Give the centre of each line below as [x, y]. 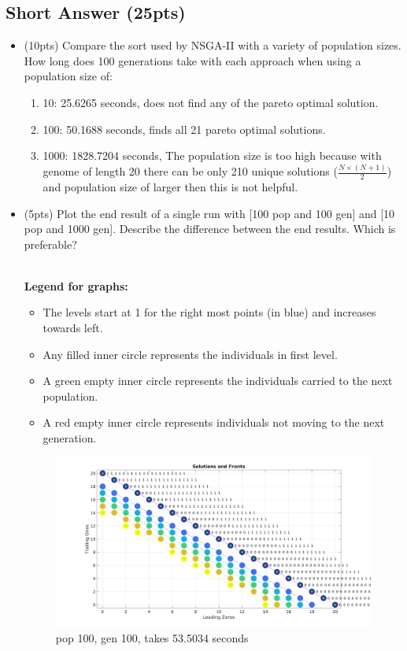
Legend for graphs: [76, 285]
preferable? [50, 244]
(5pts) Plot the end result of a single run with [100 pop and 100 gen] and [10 [209, 213]
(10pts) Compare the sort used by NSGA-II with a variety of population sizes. [213, 45]
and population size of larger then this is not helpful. [170, 186]
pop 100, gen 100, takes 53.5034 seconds [152, 637]
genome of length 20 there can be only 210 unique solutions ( [190, 171]
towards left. [73, 328]
